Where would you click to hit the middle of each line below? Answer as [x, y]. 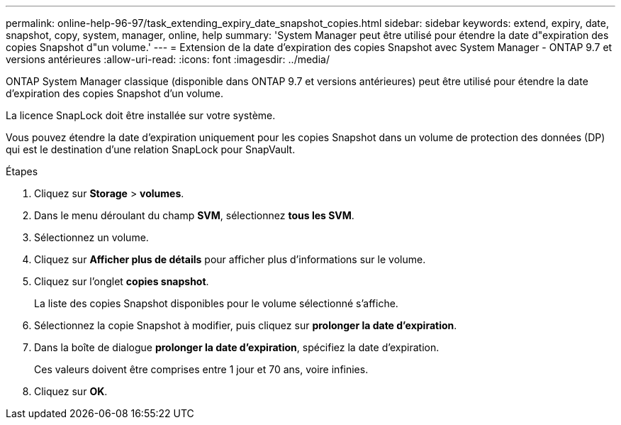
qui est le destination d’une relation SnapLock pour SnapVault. [151, 149]
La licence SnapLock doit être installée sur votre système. [141, 115]
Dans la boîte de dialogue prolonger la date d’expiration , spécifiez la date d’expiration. [237, 347]
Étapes [22, 171]
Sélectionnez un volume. [91, 237]
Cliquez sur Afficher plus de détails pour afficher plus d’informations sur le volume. [230, 259]
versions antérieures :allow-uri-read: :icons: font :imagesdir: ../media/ [168, 59]
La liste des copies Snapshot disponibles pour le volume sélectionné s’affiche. [216, 303]
